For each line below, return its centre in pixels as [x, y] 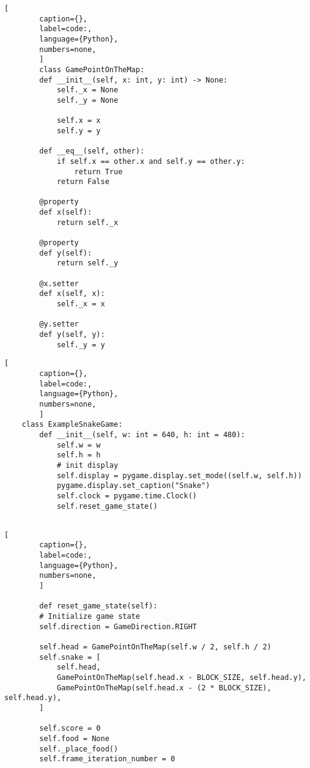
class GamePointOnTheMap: [92, 69]
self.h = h [79, 455]
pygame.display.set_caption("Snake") [133, 486]
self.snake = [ [70, 657]
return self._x [87, 222]
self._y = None [87, 100]
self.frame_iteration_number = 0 [107, 759]
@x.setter [59, 283]
